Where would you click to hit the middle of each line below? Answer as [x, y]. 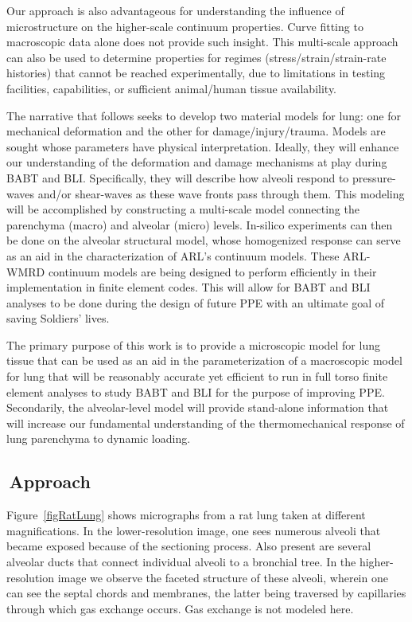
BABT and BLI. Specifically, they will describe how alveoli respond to [178, 177]
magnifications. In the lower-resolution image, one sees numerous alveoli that [194, 530]
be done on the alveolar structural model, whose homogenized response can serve [204, 240]
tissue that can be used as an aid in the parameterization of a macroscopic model [204, 360]
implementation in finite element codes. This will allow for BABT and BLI [189, 287]
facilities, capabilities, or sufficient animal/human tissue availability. [172, 88]
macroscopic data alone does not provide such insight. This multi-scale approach [202, 42]
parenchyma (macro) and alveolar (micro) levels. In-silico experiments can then [200, 224]
